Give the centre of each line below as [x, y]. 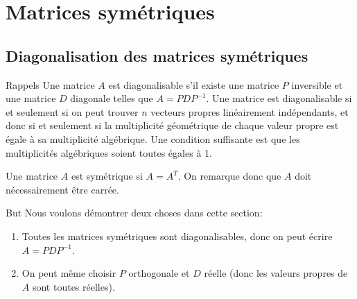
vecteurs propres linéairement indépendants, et [250, 111]
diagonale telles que [112, 98]
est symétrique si [107, 176]
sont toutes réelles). [73, 286]
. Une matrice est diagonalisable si [279, 98]
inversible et [317, 84]
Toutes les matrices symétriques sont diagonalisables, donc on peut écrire [177, 236]
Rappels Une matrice [50, 84]
